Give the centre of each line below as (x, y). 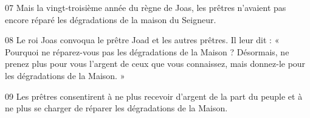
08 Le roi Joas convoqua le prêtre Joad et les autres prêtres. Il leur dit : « (142, 40)
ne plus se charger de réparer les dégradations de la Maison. (116, 108)
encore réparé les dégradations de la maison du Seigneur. (111, 19)
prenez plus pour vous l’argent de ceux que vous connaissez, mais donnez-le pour (155, 64)
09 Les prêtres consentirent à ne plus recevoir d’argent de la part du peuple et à (154, 96)
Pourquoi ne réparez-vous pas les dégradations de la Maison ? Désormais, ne (147, 51)
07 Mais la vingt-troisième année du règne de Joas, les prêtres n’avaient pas (146, 7)
